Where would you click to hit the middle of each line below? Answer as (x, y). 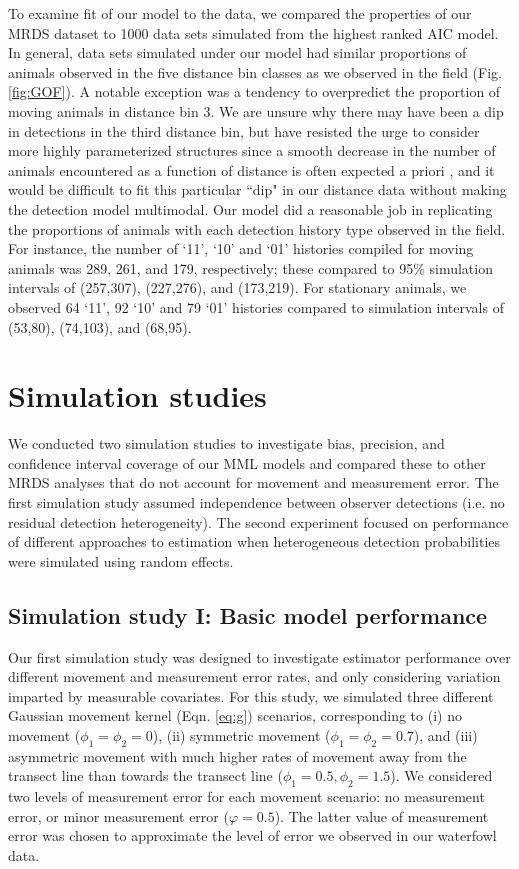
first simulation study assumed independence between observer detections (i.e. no (256, 502)
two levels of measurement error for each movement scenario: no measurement (246, 796)
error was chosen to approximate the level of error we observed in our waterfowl (252, 835)
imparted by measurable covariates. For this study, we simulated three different (251, 695)
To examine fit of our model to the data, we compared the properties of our (240, 13)
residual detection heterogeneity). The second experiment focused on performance (258, 521)
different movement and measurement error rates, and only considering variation (254, 676)
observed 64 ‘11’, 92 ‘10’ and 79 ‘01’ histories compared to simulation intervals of (256, 306)
